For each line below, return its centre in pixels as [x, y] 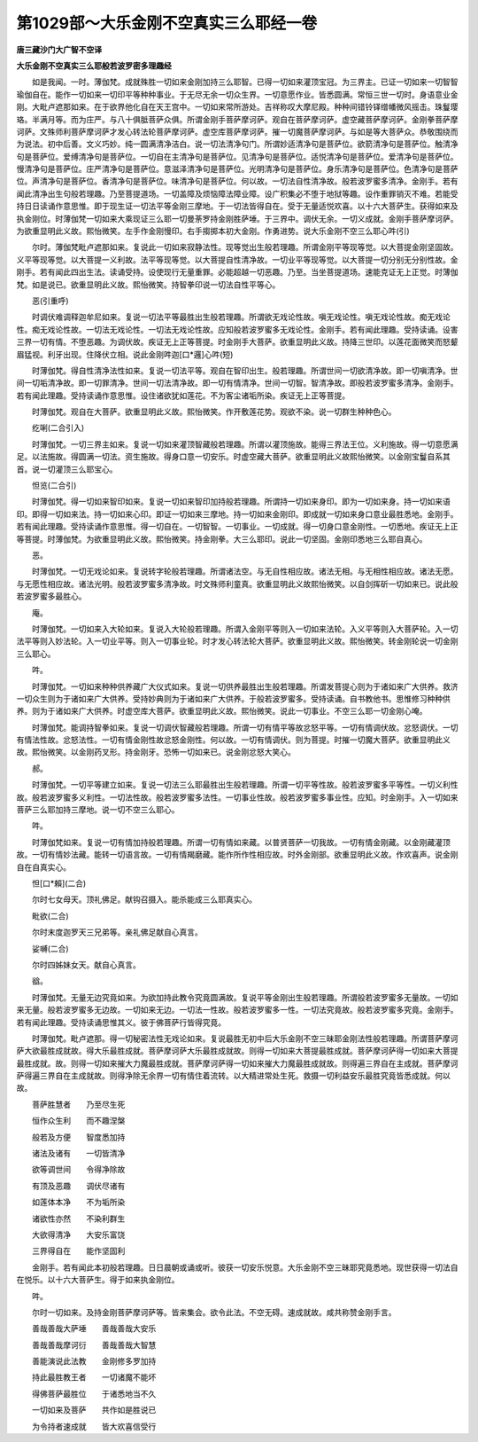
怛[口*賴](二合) [59, 883]
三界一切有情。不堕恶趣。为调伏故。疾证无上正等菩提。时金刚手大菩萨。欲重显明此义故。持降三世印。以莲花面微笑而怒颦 [237, 342]
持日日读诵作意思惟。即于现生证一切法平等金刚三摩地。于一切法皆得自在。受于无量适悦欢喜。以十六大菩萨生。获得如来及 [237, 206]
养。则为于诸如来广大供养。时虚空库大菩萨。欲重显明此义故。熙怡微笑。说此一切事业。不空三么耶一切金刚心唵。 [222, 711]
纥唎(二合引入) [58, 428]
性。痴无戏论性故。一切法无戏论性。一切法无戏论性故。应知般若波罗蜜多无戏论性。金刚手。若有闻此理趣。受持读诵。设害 [237, 329]
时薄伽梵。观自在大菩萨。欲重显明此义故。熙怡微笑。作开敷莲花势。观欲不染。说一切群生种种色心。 [214, 411]
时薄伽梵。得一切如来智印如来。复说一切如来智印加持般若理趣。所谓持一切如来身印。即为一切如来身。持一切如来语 [241, 502]
